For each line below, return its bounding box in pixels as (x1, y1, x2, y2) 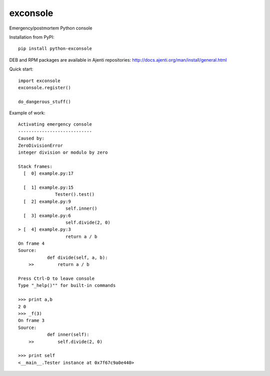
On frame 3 (18, 318, 45, 323)
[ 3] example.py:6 (23, 213, 71, 218)
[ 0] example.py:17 (23, 171, 74, 176)
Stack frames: (18, 163, 52, 169)
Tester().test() (55, 192, 95, 197)
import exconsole (18, 78, 60, 84)
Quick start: (9, 66, 33, 72)
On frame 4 (18, 241, 45, 246)
